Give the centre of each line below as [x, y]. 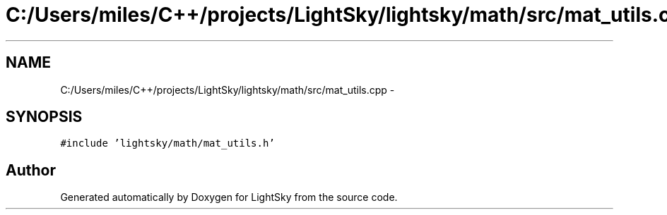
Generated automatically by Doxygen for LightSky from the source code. [229, 197]
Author [31, 170]
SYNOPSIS [44, 117]
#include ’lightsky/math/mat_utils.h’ [167, 143]
